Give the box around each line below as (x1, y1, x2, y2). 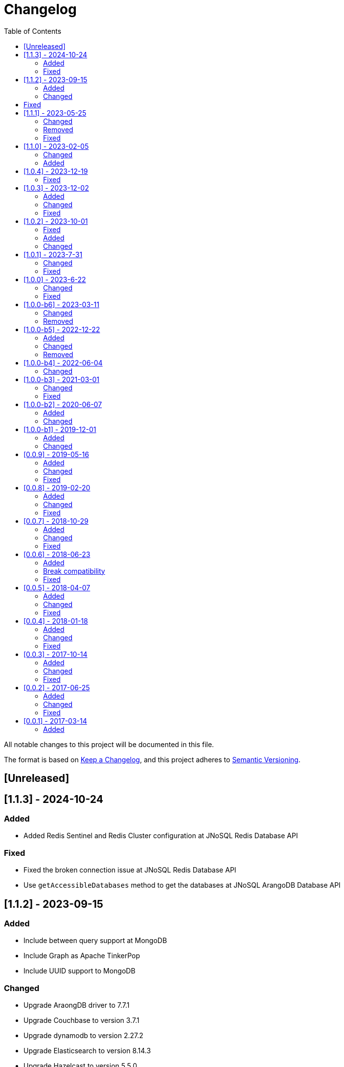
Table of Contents (4, 26, 62, 35)
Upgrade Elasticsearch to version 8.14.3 (23, 1046, 151, 1055)
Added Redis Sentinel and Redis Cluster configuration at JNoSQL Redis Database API (23, 831, 298, 840)
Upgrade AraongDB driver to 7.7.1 (23, 1001, 130, 1010)
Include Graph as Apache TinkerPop (23, 951, 140, 960)
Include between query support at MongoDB (23, 936, 167, 945)
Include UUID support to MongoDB (23, 967, 136, 975)
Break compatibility (43, 566, 105, 575)
